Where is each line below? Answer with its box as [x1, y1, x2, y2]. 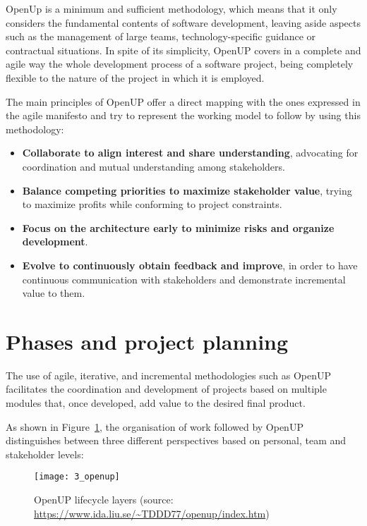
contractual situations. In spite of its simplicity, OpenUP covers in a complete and [6, 42, 361, 57]
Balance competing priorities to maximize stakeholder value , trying [22, 183, 352, 197]
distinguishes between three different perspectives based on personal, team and [6, 433, 347, 448]
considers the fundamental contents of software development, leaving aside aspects [6, 15, 361, 30]
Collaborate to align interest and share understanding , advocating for [22, 145, 359, 160]
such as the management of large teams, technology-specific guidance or [6, 29, 315, 44]
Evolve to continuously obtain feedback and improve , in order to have [22, 257, 358, 272]
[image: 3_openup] [34, 472, 120, 482]
